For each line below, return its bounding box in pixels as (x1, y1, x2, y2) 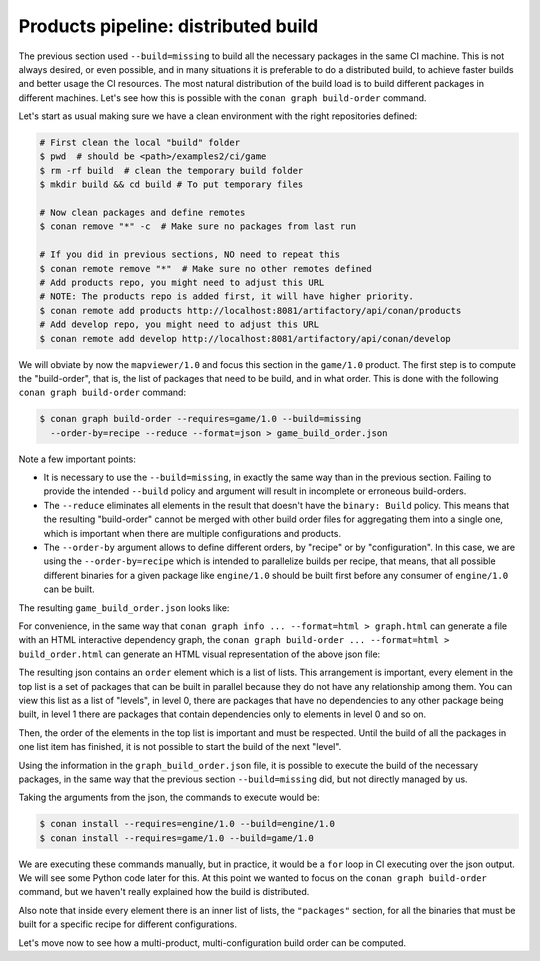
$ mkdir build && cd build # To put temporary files (39, 179, 304, 190)
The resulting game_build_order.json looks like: (18, 601, 230, 614)
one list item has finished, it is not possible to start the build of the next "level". (18, 741, 342, 753)
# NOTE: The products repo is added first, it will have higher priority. (39, 291, 415, 302)
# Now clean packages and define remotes (39, 207, 246, 219)
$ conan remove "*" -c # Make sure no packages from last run (39, 221, 357, 232)
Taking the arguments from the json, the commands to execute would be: (18, 791, 320, 804)
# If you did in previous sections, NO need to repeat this (39, 249, 341, 260)
